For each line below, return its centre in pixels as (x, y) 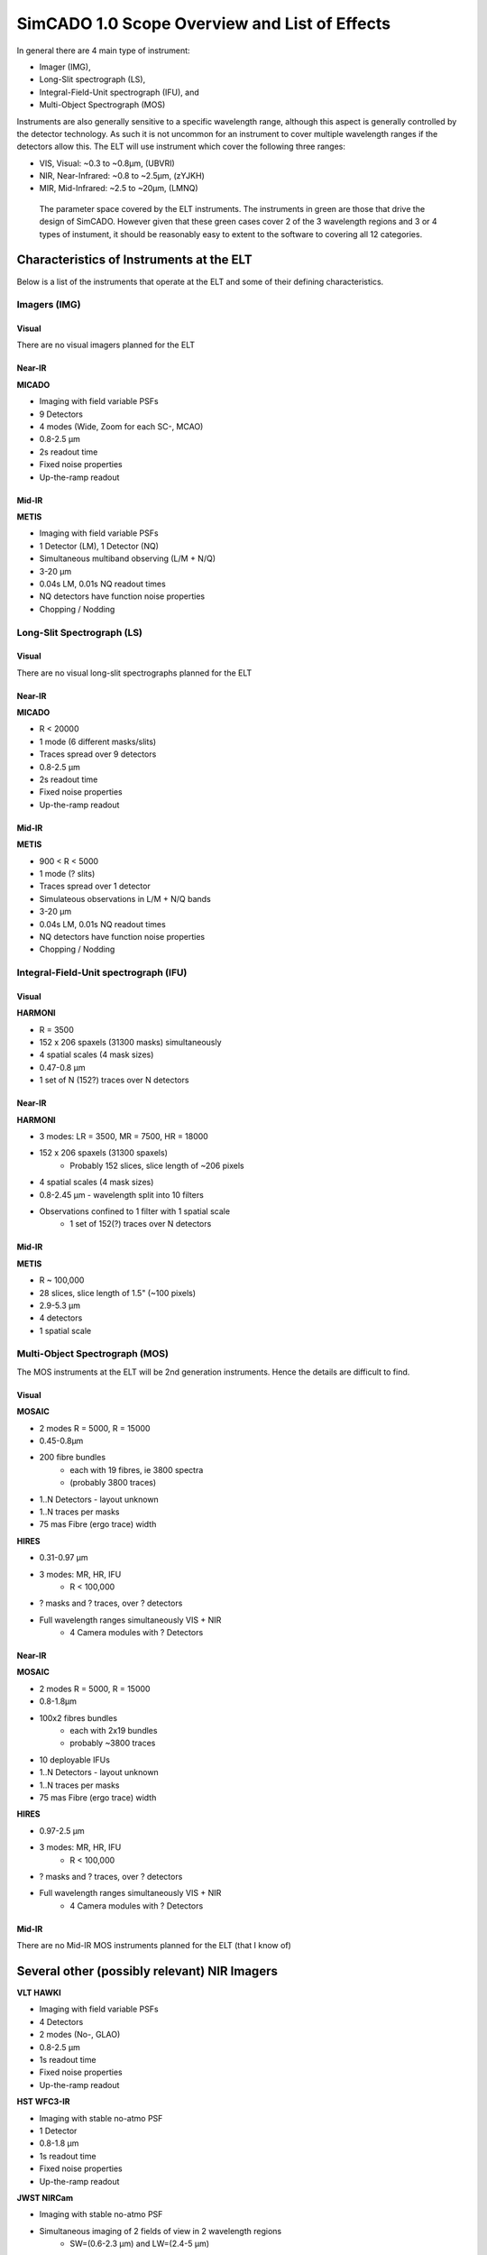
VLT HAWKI (39, 1993)
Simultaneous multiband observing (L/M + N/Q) (128, 558)
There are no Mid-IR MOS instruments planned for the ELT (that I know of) (154, 1946)
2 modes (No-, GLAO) (80, 2035)
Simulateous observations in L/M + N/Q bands (125, 898)
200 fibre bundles (73, 1458)
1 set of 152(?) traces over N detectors (141, 1224)
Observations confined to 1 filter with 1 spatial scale (134, 1211)
